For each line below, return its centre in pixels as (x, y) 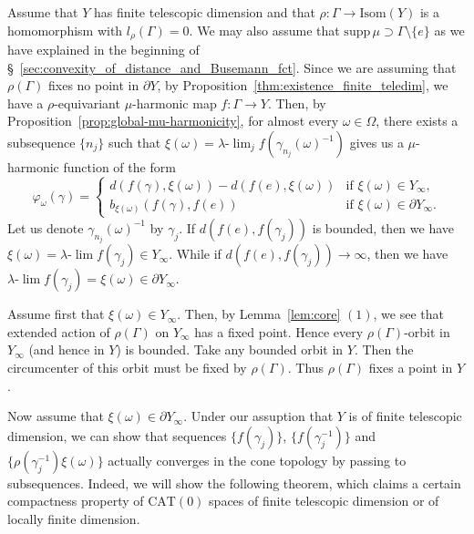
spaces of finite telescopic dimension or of (324, 501)
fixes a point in (411, 367)
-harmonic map (175, 103)
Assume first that (56, 314)
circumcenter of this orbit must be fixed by (127, 367)
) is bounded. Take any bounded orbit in (230, 349)
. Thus (306, 367)
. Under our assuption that (258, 416)
